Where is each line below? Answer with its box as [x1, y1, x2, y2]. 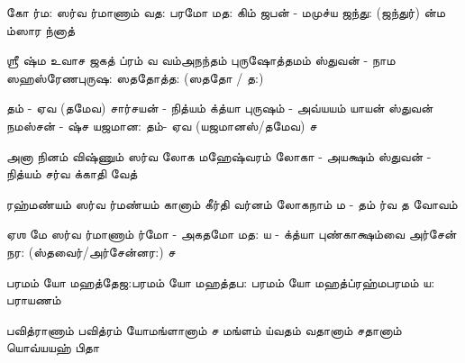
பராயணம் [6, 290, 61, 309]
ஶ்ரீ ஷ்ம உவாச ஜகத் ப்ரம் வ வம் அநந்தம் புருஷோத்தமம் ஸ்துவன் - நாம [6, 50, 396, 69]
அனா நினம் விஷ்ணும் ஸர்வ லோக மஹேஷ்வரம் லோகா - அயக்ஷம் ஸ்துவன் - [6, 146, 432, 165]
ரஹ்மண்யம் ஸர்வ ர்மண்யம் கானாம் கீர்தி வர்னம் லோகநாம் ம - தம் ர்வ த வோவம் [6, 194, 458, 213]
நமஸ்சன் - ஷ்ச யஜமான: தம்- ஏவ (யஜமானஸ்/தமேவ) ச [6, 115, 317, 134]
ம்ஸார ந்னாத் [6, 20, 76, 39]
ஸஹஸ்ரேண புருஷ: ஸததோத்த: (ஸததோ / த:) [6, 68, 264, 86]
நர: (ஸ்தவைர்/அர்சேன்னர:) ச [6, 241, 176, 260]
